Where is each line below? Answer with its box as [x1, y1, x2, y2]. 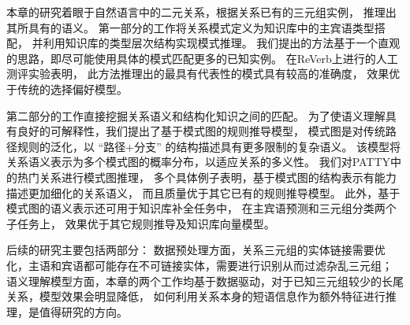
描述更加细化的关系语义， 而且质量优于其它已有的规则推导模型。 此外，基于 [6, 184, 401, 201]
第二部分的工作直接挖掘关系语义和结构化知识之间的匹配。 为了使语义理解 [6, 107, 386, 124]
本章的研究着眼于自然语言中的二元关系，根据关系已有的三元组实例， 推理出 [6, 4, 397, 20]
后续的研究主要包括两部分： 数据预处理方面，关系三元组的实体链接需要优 [6, 242, 386, 258]
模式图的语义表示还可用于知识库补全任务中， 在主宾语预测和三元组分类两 [6, 200, 386, 216]
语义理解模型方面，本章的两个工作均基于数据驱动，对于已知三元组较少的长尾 [6, 272, 404, 289]
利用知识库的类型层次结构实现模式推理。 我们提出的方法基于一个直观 [43, 35, 401, 51]
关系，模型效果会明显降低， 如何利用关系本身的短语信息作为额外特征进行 [6, 288, 386, 305]
